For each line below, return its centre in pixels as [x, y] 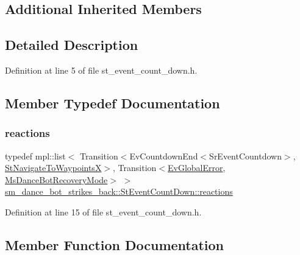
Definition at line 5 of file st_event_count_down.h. [101, 70]
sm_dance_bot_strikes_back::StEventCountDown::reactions [119, 191]
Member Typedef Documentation [112, 103]
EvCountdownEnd [164, 155]
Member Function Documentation [115, 244]
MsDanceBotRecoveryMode [56, 179]
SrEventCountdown [245, 155]
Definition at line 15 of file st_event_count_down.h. [103, 211]
